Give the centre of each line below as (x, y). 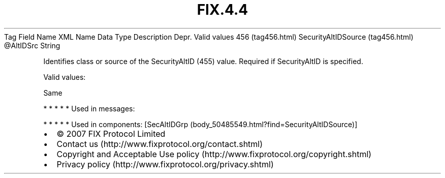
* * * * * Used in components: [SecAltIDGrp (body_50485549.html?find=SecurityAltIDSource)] (200, 124)
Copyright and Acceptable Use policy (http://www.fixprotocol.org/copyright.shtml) (214, 154)
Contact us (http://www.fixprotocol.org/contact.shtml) (160, 144)
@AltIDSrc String (32, 45)
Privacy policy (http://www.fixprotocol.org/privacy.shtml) (165, 164)
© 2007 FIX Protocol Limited (111, 133)
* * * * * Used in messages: (89, 108)
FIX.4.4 (222, 10)
